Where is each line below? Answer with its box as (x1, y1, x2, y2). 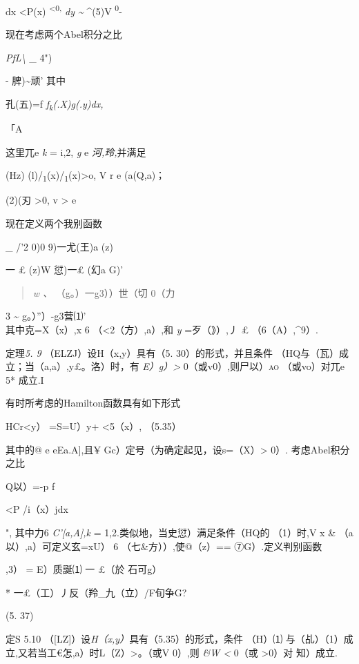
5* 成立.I (6, 372, 44, 387)
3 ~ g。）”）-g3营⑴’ (6, 309, 86, 323)
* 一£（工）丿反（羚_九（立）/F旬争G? (6, 585, 187, 599)
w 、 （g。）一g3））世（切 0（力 (32, 285, 175, 300)
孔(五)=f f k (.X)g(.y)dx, (6, 97, 104, 113)
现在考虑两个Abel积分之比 (6, 27, 122, 41)
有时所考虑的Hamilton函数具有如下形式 (6, 396, 181, 410)
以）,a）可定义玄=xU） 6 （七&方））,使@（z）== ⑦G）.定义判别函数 (6, 538, 322, 553)
